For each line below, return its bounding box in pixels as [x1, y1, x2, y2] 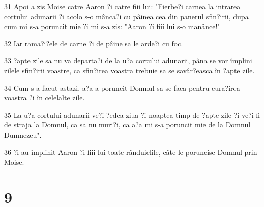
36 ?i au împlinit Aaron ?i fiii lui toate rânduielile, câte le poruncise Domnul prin [4, 146, 257, 157]
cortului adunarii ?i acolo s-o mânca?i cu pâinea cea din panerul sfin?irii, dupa [4, 11, 249, 21]
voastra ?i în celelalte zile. [4, 92, 85, 103]
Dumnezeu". [4, 129, 42, 140]
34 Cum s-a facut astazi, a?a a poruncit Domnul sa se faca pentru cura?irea [4, 82, 240, 93]
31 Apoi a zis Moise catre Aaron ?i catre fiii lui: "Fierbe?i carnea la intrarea [4, 1, 241, 11]
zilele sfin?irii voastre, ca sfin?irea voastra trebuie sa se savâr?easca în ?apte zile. [4, 65, 255, 75]
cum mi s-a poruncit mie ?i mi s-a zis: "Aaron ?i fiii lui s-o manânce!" [4, 21, 220, 32]
